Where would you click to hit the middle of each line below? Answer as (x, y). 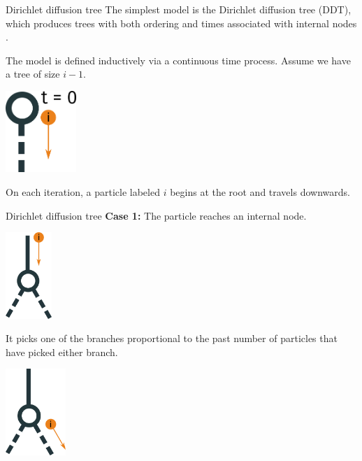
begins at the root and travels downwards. (260, 191)
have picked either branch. (62, 352)
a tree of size (33, 74)
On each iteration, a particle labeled (83, 191)
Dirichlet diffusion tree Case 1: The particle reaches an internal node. (156, 215)
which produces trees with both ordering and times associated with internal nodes (181, 23)
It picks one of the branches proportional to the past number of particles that (172, 338)
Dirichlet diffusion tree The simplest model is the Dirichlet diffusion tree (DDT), (179, 9)
